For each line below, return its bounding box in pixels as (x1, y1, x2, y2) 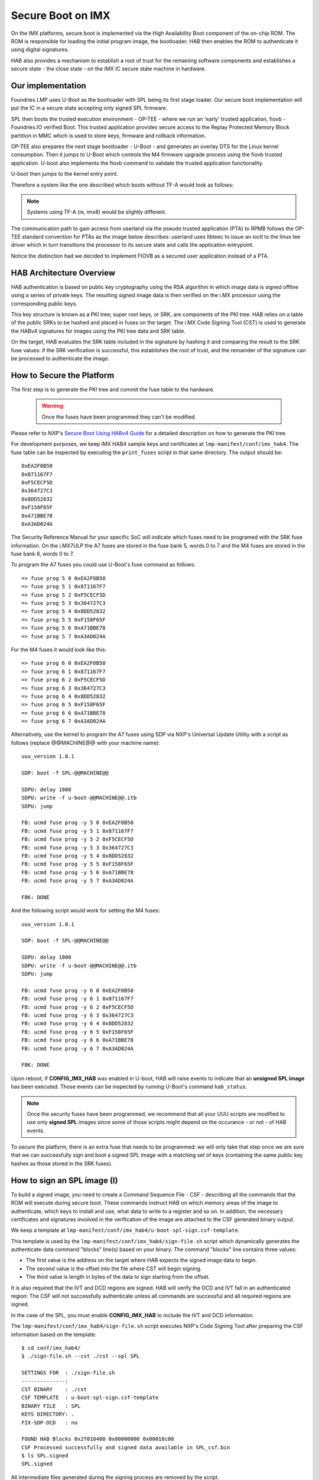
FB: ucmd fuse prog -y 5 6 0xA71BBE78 (21, 869, 134, 876)
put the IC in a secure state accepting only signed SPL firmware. (11, 104, 168, 112)
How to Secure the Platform (11, 370, 115, 380)
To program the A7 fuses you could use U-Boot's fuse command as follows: (11, 561, 196, 568)
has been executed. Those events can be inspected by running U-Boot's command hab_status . (11, 1083, 248, 1090)
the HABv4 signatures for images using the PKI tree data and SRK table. (11, 327, 186, 334)
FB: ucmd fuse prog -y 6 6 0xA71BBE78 (21, 1037, 134, 1044)
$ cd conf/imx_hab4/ (21, 1344, 81, 1351)
